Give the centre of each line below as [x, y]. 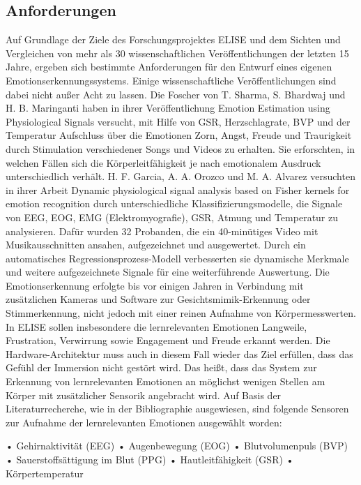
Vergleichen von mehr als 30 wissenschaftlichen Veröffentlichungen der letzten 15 [177, 53]
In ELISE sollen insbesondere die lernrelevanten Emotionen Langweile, [156, 326]
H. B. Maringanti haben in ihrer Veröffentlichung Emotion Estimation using [168, 108]
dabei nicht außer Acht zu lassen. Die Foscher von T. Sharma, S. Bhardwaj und [176, 94]
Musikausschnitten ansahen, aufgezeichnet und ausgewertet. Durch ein [156, 245]
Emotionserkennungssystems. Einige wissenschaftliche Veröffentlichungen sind [171, 80]
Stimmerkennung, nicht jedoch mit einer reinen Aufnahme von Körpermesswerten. [181, 313]
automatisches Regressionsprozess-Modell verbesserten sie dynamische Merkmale [177, 258]
